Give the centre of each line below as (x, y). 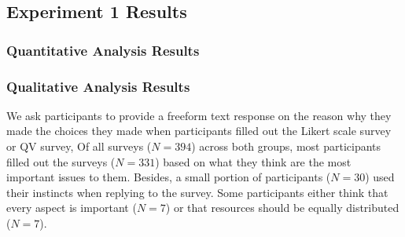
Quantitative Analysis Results (103, 50)
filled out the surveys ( (61, 161)
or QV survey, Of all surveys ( (79, 146)
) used (380, 177)
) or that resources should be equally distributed (282, 208)
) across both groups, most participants (286, 146)
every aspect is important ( (72, 208)
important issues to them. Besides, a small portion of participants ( (169, 177)
